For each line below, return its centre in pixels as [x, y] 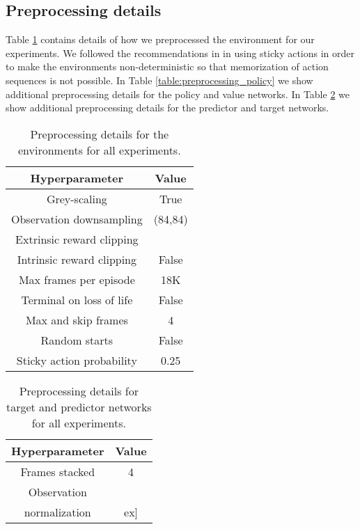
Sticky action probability [77, 360]
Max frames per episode [77, 279]
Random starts [77, 340]
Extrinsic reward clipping [77, 239]
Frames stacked [58, 471]
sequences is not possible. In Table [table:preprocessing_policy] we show [159, 80]
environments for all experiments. [99, 150]
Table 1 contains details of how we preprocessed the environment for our [160, 39]
